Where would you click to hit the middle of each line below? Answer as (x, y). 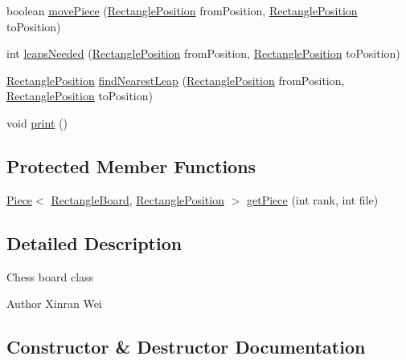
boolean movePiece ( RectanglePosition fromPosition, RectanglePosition (182, 10)
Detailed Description (94, 243)
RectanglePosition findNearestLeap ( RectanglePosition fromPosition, (176, 80)
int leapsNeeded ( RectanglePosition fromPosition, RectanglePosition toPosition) (203, 53)
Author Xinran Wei (54, 303)
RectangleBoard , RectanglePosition (137, 199)
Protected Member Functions (131, 166)
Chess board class (50, 276)
